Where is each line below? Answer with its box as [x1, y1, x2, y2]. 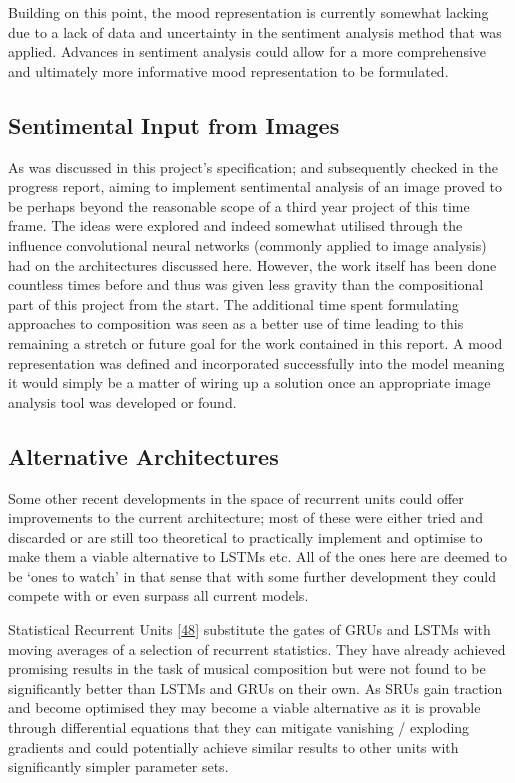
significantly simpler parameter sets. [8, 756, 229, 777]
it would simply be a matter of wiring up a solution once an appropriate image [8, 372, 491, 393]
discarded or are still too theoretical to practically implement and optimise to [8, 526, 483, 547]
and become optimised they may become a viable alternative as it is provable [8, 697, 481, 718]
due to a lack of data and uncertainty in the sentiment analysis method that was [8, 21, 502, 42]
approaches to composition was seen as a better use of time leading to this [8, 313, 464, 334]
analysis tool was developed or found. [8, 391, 237, 412]
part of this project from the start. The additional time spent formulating [8, 293, 459, 314]
